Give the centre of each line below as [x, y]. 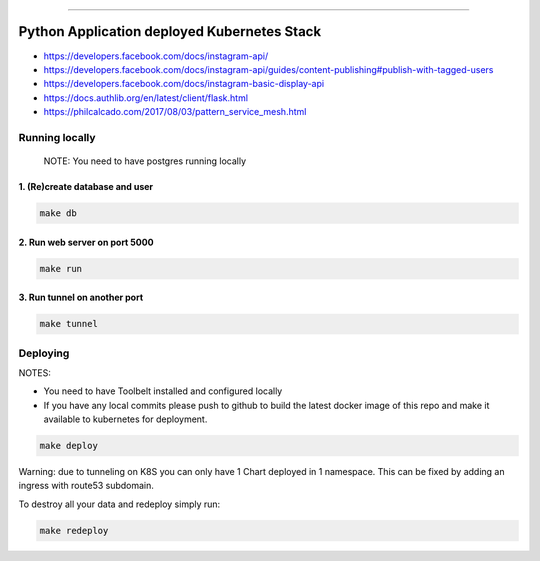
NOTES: [35, 372]
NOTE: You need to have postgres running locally [145, 161]
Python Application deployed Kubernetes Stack [170, 31]
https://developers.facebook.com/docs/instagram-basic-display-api [184, 84]
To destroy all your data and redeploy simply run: [119, 504]
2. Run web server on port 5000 [86, 242]
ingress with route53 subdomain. [86, 486]
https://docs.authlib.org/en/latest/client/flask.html [146, 97]
